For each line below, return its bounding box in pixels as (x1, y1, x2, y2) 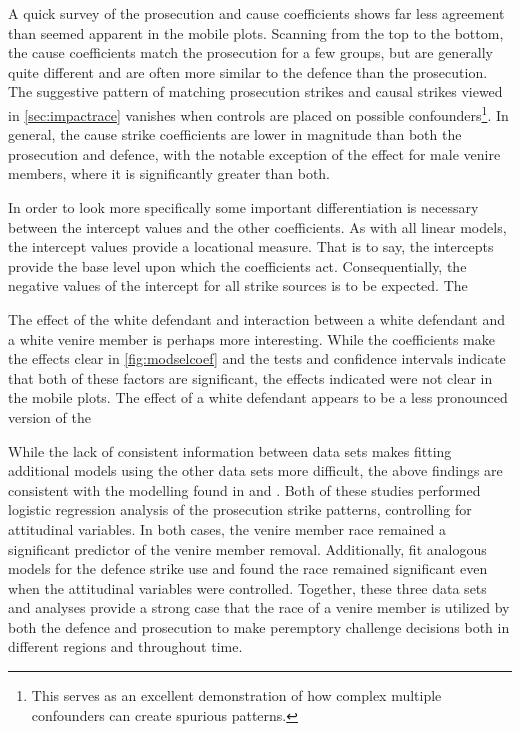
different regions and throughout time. (8, 636, 243, 657)
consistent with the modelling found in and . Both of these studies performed (8, 479, 481, 500)
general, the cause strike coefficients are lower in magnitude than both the (8, 124, 462, 145)
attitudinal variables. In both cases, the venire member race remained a (8, 518, 446, 539)
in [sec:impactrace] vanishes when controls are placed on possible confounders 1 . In (8, 101, 509, 125)
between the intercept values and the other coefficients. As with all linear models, (8, 216, 507, 237)
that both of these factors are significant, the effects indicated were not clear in (8, 367, 493, 388)
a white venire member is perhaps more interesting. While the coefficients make (8, 328, 495, 349)
